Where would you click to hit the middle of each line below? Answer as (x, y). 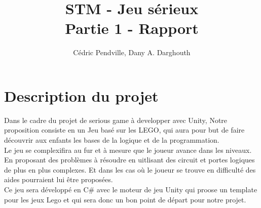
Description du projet (81, 95)
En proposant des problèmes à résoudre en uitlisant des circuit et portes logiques (129, 160)
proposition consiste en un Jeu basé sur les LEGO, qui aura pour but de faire (124, 130)
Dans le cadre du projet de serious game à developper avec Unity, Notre (116, 120)
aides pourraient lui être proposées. (59, 179)
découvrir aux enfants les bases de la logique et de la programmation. (112, 140)
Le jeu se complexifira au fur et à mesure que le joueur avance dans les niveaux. (128, 150)
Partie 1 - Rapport (132, 28)
